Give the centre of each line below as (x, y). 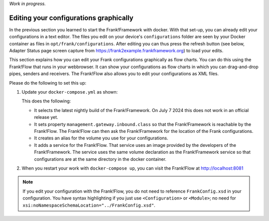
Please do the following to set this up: (48, 83)
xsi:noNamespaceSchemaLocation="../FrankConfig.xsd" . (89, 205)
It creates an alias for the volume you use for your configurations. (101, 138)
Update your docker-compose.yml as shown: (70, 92)
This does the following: (46, 101)
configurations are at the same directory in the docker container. (100, 159)
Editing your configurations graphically (71, 18)
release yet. (46, 117)
